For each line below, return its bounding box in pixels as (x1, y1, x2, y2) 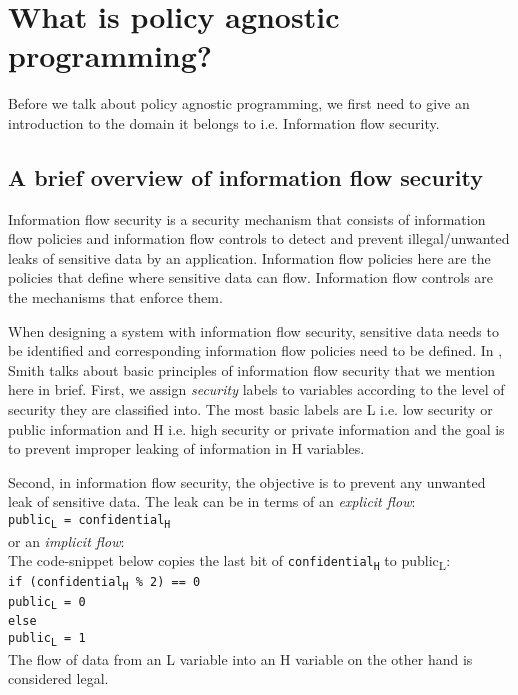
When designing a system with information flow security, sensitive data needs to (8, 320, 499, 341)
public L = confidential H (8, 513, 171, 530)
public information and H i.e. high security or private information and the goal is (8, 418, 505, 439)
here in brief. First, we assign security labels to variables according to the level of (8, 379, 505, 400)
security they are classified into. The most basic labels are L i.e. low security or (8, 399, 493, 420)
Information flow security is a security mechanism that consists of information (8, 208, 486, 229)
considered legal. (8, 668, 109, 689)
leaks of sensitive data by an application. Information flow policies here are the (8, 247, 491, 268)
